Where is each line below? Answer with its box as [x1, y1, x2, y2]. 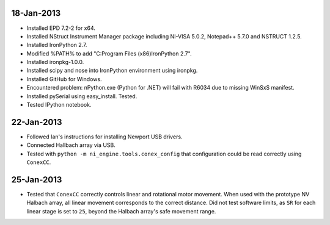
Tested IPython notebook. [26, 101, 92, 109]
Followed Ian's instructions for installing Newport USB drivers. [26, 133, 183, 140]
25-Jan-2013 [11, 174, 62, 185]
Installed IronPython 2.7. [26, 41, 87, 49]
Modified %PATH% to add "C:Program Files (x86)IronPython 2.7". [26, 49, 192, 57]
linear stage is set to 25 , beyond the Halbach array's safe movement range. [26, 207, 216, 215]
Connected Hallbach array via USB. [26, 141, 116, 149]
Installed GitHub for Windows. [26, 75, 102, 82]
